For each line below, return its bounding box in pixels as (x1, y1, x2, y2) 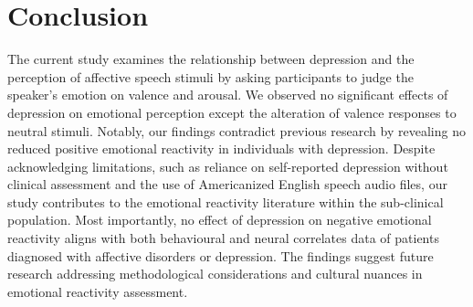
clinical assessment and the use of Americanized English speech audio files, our (7, 175, 447, 194)
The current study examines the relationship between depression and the (7, 49, 415, 69)
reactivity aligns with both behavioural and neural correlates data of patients (7, 228, 439, 248)
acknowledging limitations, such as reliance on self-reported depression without (7, 156, 448, 175)
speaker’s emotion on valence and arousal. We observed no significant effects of (7, 85, 448, 104)
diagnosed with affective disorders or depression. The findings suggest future (7, 246, 434, 265)
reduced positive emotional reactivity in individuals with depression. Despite (7, 139, 436, 158)
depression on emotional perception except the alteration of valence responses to (7, 102, 457, 122)
